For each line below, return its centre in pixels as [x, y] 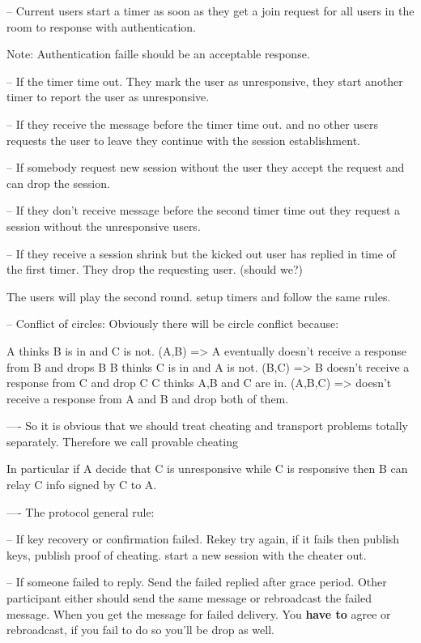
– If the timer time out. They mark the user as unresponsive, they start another [205, 81]
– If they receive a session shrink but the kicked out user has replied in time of [201, 253]
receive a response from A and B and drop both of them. [148, 398]
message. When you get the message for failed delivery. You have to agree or [199, 613]
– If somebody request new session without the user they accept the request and [206, 167]
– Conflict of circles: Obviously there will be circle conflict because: [173, 324]
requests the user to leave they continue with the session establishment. [183, 140]
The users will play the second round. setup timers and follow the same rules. [199, 296]
